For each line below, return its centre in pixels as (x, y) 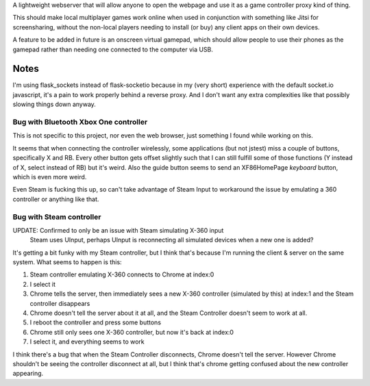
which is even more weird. (50, 177)
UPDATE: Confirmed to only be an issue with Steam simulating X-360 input (118, 230)
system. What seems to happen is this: (67, 262)
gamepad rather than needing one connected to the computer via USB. (113, 49)
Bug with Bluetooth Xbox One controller (80, 122)
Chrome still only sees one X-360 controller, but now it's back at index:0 (132, 332)
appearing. (28, 374)
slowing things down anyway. (54, 104)
